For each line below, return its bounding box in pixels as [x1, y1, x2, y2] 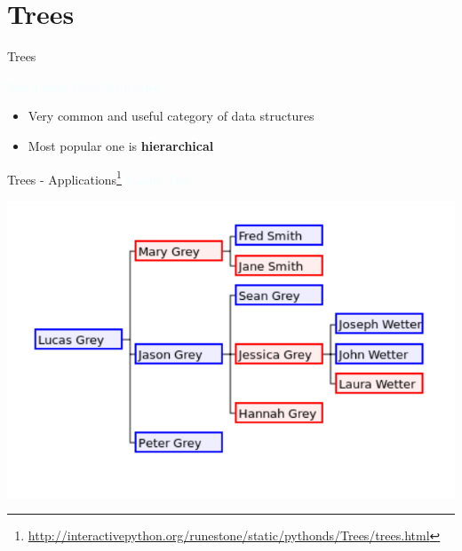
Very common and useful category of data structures [28, 106, 315, 125]
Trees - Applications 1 [7, 167, 122, 188]
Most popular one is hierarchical [28, 136, 214, 154]
